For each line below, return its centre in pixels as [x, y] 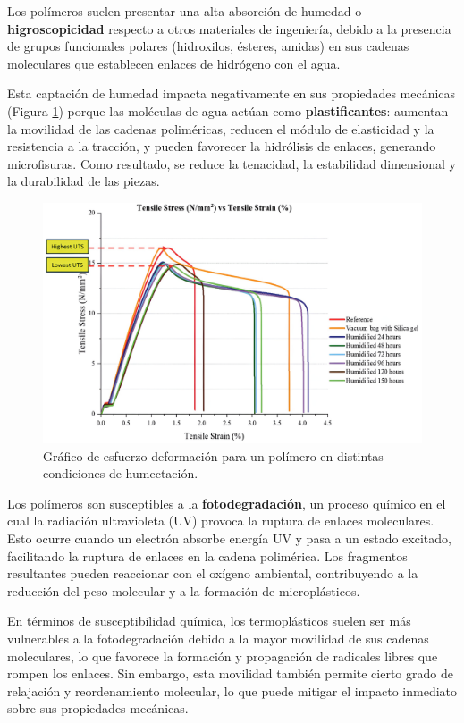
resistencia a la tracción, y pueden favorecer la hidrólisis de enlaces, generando [222, 146]
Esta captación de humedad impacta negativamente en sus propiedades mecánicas [232, 93]
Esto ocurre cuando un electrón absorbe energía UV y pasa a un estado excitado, [229, 538]
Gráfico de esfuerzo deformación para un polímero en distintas [213, 455]
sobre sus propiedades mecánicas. [98, 708]
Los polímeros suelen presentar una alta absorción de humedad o [185, 11]
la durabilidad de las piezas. [84, 181]
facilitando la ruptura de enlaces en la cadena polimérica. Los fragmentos [207, 555]
